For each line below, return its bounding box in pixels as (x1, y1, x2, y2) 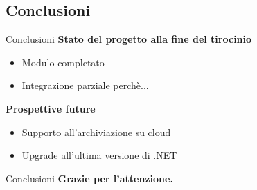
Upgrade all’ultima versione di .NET (21, 148, 177, 162)
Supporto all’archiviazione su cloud (21, 124, 171, 139)
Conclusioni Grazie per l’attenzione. (6, 171, 173, 185)
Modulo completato (21, 55, 105, 69)
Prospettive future (6, 101, 96, 115)
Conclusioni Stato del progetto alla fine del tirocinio (6, 32, 252, 46)
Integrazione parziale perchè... (21, 78, 149, 93)
